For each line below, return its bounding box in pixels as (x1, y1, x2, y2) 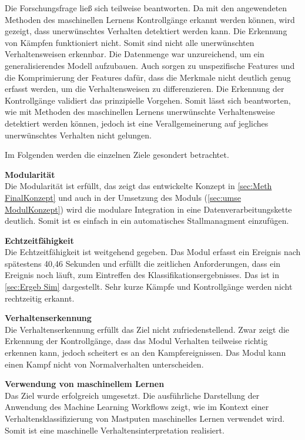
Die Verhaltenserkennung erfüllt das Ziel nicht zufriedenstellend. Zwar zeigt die (5, 323, 290, 335)
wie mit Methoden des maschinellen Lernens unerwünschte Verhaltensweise (5, 105, 275, 118)
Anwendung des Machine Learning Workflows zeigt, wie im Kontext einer (5, 401, 269, 413)
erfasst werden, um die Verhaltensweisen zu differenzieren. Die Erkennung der (5, 82, 284, 95)
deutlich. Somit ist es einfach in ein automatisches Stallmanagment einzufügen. (5, 214, 289, 227)
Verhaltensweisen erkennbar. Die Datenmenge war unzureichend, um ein (5, 48, 264, 60)
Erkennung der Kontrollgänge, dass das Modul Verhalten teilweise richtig (5, 335, 268, 347)
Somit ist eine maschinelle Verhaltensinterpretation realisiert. (5, 424, 224, 436)
